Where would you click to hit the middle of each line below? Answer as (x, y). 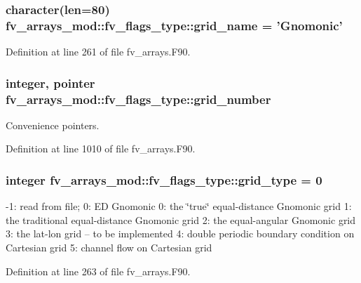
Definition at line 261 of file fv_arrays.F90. (98, 52)
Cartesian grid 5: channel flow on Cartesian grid (109, 248)
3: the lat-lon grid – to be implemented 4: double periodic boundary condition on (180, 233)
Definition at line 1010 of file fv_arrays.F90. (101, 149)
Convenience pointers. (53, 125)
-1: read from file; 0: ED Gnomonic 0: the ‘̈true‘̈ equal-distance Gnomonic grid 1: (179, 206)
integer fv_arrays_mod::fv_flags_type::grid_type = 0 (164, 179)
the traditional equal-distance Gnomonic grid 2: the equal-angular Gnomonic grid (181, 219)
